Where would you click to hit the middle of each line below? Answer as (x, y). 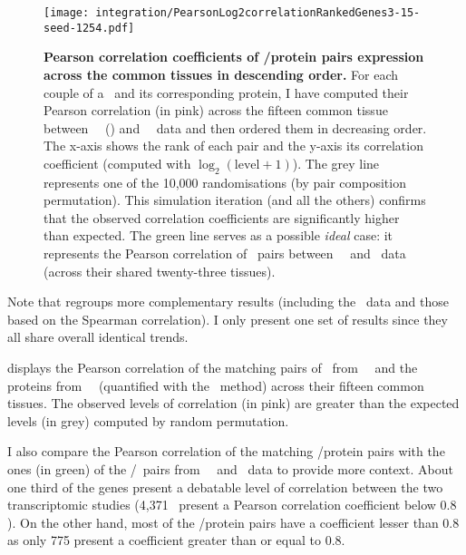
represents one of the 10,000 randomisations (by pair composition (225, 182)
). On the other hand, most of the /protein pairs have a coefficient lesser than (223, 522)
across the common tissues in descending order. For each (221, 74)
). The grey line (336, 163)
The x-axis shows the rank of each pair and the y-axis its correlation (233, 146)
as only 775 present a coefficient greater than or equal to (164, 540)
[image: (67, 13)
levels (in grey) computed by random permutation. (148, 420)
